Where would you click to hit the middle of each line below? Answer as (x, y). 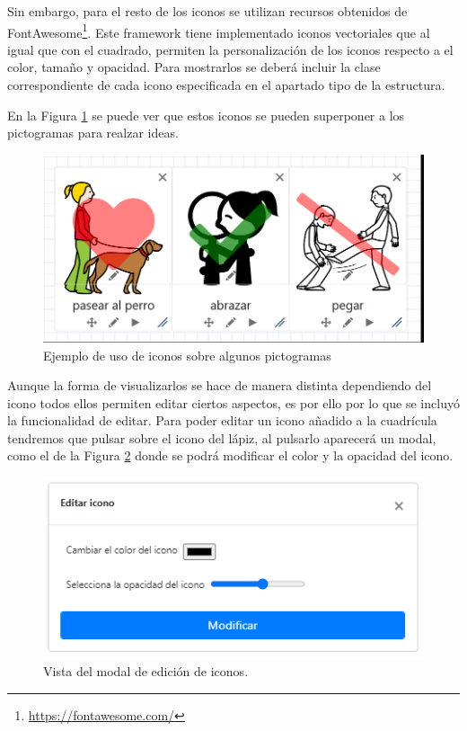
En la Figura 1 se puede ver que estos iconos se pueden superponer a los (206, 115)
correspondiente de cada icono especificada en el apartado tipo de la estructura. (226, 85)
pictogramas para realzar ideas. (93, 133)
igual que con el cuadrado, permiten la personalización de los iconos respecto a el (230, 49)
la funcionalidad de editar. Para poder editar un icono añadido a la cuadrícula (222, 420)
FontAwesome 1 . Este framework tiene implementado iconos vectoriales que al (219, 31)
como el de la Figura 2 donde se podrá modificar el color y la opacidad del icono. (230, 455)
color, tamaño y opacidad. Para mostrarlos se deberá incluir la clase (194, 67)
